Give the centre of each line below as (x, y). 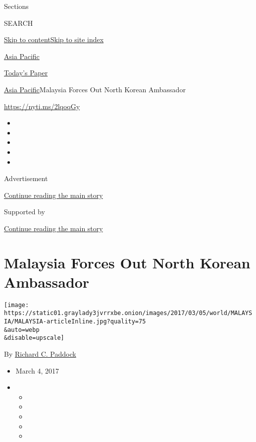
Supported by (25, 212)
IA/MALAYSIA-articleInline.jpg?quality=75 (75, 322)
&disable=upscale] (34, 338)
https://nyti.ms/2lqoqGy (42, 106)
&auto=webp (22, 330)
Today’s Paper (26, 73)
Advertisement (26, 178)
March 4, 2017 (37, 370)
